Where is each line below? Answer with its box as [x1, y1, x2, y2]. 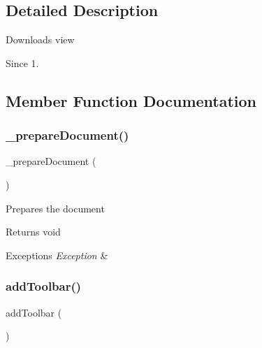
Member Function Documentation [6, 89, 257, 111]
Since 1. [6, 55, 39, 70]
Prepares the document [6, 201, 105, 215]
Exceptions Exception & [6, 247, 108, 262]
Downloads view [6, 32, 75, 47]
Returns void [6, 224, 61, 239]
